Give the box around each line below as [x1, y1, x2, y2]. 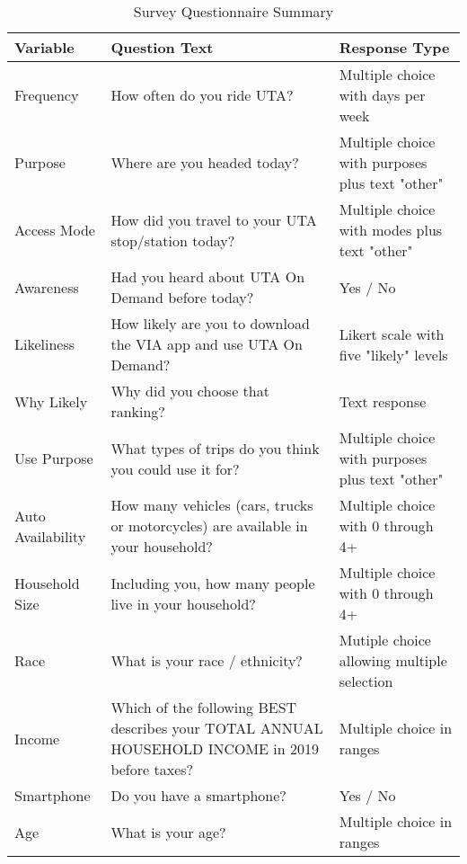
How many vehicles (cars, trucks [110, 494, 313, 515]
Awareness [14, 276, 79, 298]
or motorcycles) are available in [110, 515, 308, 536]
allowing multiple [339, 650, 447, 671]
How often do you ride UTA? [110, 85, 294, 105]
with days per [339, 85, 426, 105]
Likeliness [14, 334, 75, 354]
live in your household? [110, 592, 256, 614]
